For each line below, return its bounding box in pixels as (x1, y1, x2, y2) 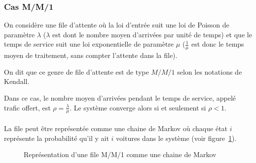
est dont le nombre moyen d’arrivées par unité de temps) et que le (52, 29, 252, 39)
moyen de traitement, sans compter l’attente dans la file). (4, 50, 178, 60)
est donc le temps (191, 39, 244, 49)
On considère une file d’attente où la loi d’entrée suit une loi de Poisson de (4, 20, 229, 30)
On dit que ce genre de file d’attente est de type (4, 66, 149, 77)
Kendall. (4, 76, 30, 86)
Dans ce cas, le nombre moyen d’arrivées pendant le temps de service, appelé (4, 93, 236, 103)
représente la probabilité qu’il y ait (4, 133, 109, 143)
